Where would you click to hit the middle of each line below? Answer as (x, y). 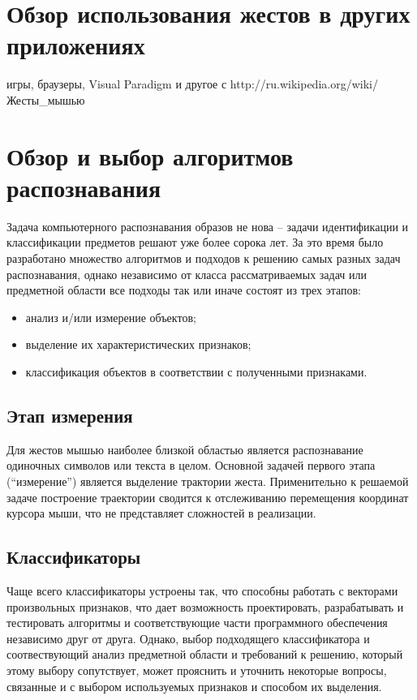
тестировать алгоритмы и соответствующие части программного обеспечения (197, 623)
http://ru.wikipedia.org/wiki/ (304, 84)
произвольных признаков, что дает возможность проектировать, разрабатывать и (205, 606)
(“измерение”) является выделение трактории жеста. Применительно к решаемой (208, 481)
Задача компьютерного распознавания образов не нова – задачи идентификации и (208, 226)
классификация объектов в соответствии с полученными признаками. (196, 371)
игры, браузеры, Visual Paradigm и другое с (117, 84)
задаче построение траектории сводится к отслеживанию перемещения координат (208, 497)
